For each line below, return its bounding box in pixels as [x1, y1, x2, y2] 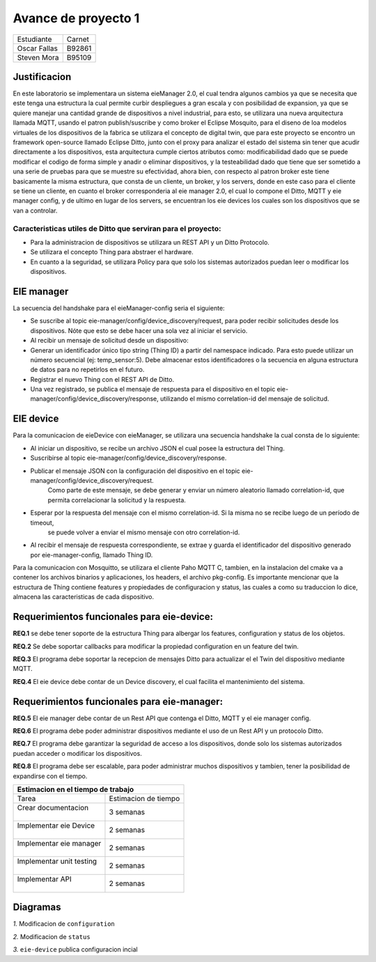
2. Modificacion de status [13, 932, 91, 940]
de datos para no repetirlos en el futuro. [30, 366, 145, 374]
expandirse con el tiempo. [13, 772, 88, 780]
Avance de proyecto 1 [13, 10, 140, 26]
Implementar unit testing [17, 856, 97, 866]
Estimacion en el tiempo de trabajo [17, 784, 134, 794]
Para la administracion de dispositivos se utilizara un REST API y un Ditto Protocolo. [30, 238, 269, 247]
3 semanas [109, 807, 146, 816]
